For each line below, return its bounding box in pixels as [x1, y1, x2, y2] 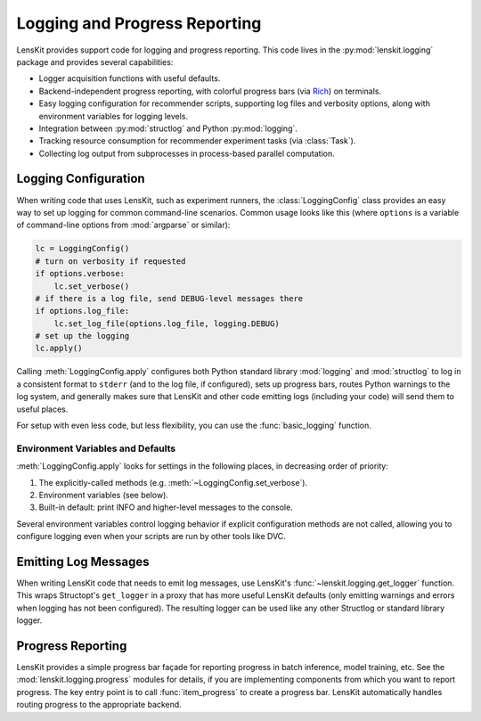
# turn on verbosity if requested [35, 256, 186, 266]
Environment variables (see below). [38, 489, 169, 500]
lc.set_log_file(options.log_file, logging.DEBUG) [53, 318, 280, 329]
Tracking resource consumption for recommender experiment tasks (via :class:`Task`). [38, 135, 356, 146]
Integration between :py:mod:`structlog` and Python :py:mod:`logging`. [38, 123, 298, 134]
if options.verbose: [35, 268, 125, 279]
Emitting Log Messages [16, 553, 151, 569]
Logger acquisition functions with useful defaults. [38, 73, 221, 84]
